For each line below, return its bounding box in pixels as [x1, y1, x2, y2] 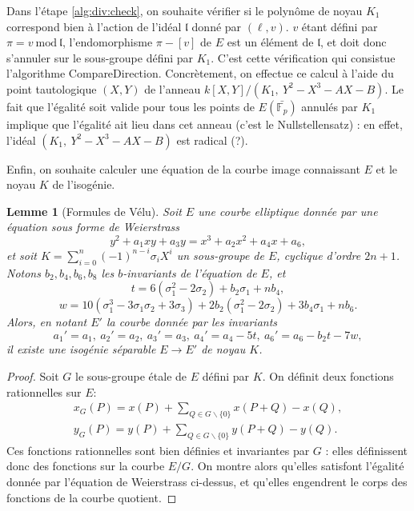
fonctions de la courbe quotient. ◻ [6, 489, 177, 505]
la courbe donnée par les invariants [106, 313, 278, 330]
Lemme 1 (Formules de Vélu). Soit [6, 202, 182, 219]
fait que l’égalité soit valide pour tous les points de [6, 98, 255, 114]
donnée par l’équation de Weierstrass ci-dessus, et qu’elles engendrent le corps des [6, 473, 408, 490]
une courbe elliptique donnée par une [198, 202, 378, 219]
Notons [6, 264, 41, 281]
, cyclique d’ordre [276, 246, 361, 263]
